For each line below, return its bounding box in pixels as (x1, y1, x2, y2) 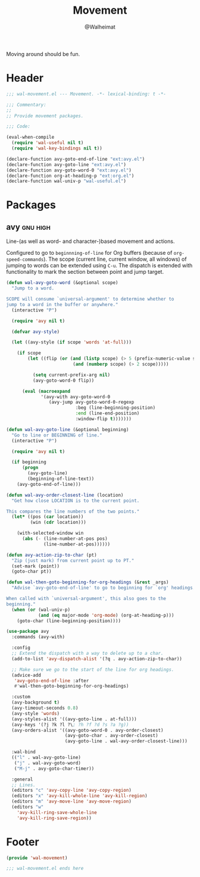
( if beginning (11, 459, 46, 465)
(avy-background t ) (11, 700, 60, 706)
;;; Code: (6, 123, 31, 130)
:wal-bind (11, 749, 36, 755)
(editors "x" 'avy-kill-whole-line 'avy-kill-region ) (11, 793, 148, 799)
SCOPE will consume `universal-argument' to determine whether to (6, 296, 174, 302)
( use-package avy (6, 629, 49, 635)
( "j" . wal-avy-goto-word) (14, 760, 82, 766)
